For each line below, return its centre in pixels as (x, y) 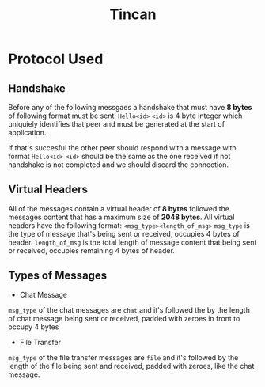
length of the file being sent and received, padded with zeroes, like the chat (131, 366)
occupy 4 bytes (34, 327)
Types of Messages (58, 276)
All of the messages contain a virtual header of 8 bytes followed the (119, 208)
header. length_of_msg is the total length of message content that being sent (132, 242)
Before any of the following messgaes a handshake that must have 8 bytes (130, 107)
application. (27, 133)
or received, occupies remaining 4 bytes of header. (92, 250)
